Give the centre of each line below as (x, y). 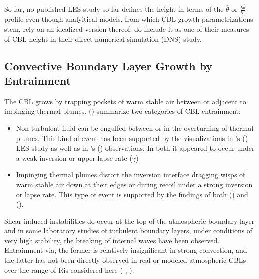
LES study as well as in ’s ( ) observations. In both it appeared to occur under (135, 148)
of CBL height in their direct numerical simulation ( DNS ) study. (103, 38)
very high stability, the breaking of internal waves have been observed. (112, 240)
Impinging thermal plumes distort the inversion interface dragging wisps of (131, 174)
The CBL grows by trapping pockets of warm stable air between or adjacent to (125, 101)
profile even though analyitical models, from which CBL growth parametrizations (129, 19)
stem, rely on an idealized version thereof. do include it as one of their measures (127, 28)
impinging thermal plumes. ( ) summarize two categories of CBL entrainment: (122, 111)
